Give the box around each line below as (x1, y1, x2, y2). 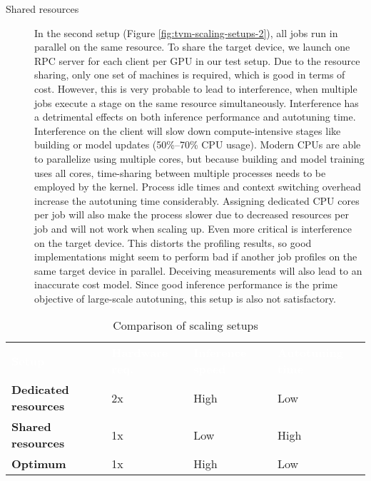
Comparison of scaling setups (113, 317, 258, 334)
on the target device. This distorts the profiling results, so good (34, 235, 312, 250)
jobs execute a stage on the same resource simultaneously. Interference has (34, 95, 359, 110)
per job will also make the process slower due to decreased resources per (34, 207, 349, 222)
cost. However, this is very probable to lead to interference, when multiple (34, 81, 357, 96)
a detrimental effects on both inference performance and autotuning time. (34, 109, 356, 124)
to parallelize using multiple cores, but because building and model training (34, 151, 365, 166)
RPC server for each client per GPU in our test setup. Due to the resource (34, 53, 360, 68)
